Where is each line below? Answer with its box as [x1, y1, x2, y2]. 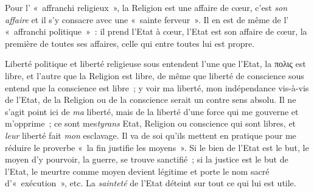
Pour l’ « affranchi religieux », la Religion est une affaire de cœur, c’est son [5, 1, 288, 13]
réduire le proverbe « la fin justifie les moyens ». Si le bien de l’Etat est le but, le [5, 141, 309, 153]
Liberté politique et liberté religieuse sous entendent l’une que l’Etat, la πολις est [5, 57, 306, 70]
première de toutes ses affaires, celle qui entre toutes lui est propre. [5, 37, 255, 49]
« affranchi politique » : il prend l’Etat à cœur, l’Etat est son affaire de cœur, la [5, 25, 307, 38]
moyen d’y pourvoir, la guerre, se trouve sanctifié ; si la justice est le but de [5, 153, 288, 166]
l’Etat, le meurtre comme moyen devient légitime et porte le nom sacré [5, 164, 270, 177]
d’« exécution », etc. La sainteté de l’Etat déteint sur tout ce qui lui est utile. [5, 177, 296, 189]
